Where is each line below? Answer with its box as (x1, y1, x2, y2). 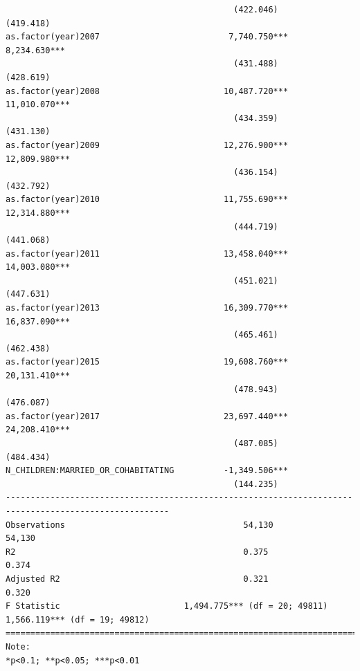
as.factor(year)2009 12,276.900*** (6, 140, 289, 150)
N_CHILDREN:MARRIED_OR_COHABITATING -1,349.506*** (6, 466, 289, 476)
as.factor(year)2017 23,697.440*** (6, 411, 289, 421)
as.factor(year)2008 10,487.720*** (6, 86, 289, 96)
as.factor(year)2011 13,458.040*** (6, 248, 289, 259)
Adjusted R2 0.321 (6, 573, 269, 584)
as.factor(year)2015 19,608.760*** (6, 357, 289, 367)
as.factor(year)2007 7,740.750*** (6, 32, 289, 42)
